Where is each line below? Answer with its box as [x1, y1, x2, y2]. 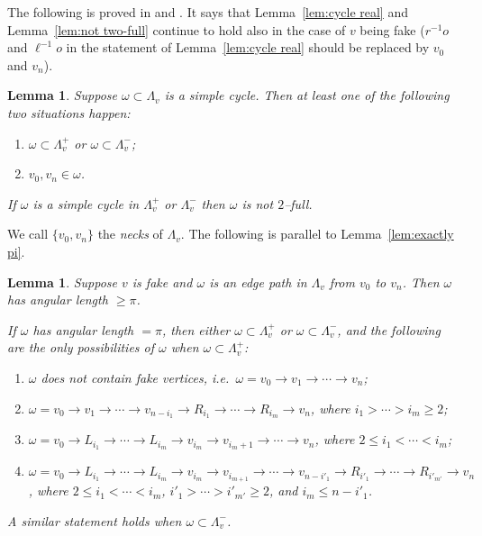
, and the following [337, 320, 441, 339]
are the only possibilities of [7, 338, 155, 357]
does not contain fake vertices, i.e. [41, 368, 230, 386]
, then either [161, 320, 231, 339]
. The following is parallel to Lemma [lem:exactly [180, 224, 454, 243]
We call [7, 224, 49, 243]
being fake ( [359, 20, 425, 39]
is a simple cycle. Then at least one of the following [164, 86, 450, 104]
